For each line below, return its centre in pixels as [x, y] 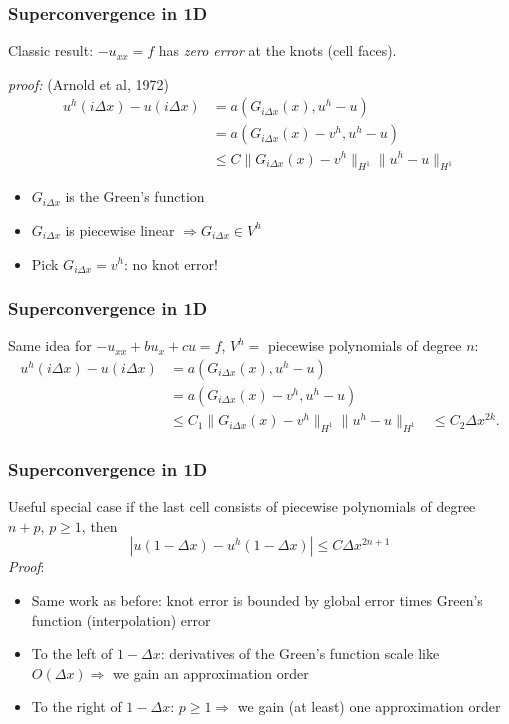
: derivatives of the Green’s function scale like [300, 653]
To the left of [72, 653]
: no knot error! [170, 263]
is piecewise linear [120, 229]
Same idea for [50, 345]
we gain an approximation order [211, 672]
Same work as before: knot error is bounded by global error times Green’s [257, 599]
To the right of [76, 706]
